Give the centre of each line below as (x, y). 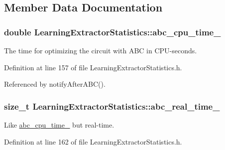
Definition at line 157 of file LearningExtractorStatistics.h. (93, 67)
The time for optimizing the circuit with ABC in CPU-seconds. (101, 50)
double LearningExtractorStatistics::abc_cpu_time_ (112, 32)
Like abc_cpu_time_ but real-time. (59, 125)
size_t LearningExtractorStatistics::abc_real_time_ (112, 106)
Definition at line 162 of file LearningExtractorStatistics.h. (93, 141)
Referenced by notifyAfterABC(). (55, 84)
